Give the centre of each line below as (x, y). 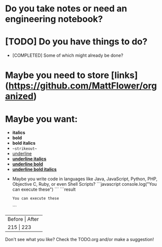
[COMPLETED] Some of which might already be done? (68, 55)
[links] (124, 75)
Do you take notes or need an (66, 9)
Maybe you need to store (57, 75)
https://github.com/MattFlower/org (83, 86)
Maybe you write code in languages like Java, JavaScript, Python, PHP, (85, 179)
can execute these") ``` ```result (44, 189)
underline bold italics (34, 169)
